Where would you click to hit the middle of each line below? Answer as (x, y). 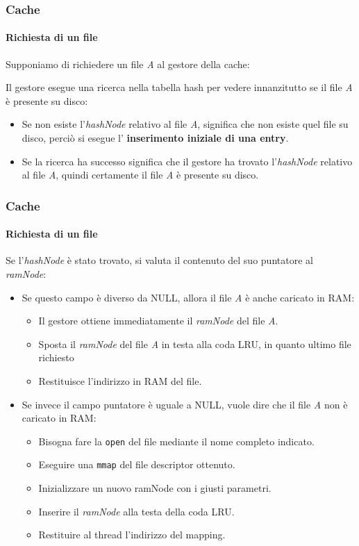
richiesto (56, 357)
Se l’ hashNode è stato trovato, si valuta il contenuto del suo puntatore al (159, 260)
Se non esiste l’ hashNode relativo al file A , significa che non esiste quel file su (185, 124)
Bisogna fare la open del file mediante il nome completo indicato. (176, 441)
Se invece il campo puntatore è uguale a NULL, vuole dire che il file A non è (185, 404)
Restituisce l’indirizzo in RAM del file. (120, 381)
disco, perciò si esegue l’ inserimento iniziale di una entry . (155, 138)
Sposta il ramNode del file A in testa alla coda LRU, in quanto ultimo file (195, 344)
